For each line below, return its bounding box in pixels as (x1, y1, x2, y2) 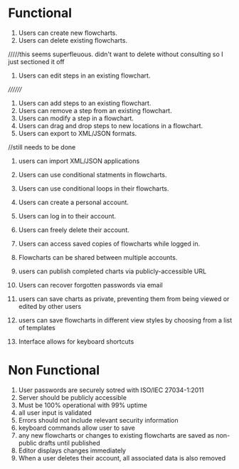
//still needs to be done (8, 142, 76, 151)
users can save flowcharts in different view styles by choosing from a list (18, 315, 233, 325)
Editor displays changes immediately (18, 446, 127, 455)
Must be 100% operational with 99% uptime (18, 401, 148, 409)
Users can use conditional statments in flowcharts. (18, 170, 167, 179)
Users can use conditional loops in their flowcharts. (18, 184, 169, 193)
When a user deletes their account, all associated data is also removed (18, 453, 226, 462)
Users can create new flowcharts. (18, 28, 118, 37)
